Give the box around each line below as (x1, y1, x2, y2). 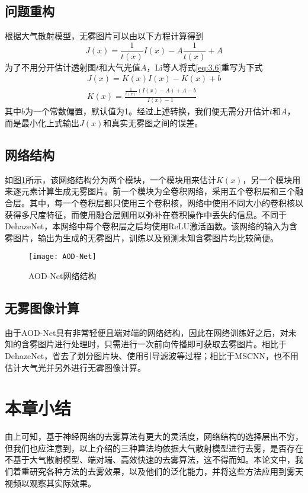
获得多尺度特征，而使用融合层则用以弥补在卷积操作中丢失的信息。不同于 (5, 208, 287, 220)
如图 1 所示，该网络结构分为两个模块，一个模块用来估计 (5, 173, 216, 185)
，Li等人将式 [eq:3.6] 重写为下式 (146, 60, 263, 73)
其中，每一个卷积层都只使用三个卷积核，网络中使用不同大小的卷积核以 (29, 196, 303, 209)
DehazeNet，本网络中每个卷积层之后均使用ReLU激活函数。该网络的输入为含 (5, 220, 298, 232)
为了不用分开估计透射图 (5, 60, 96, 73)
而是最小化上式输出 (5, 116, 79, 129)
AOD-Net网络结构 (28, 270, 97, 281)
